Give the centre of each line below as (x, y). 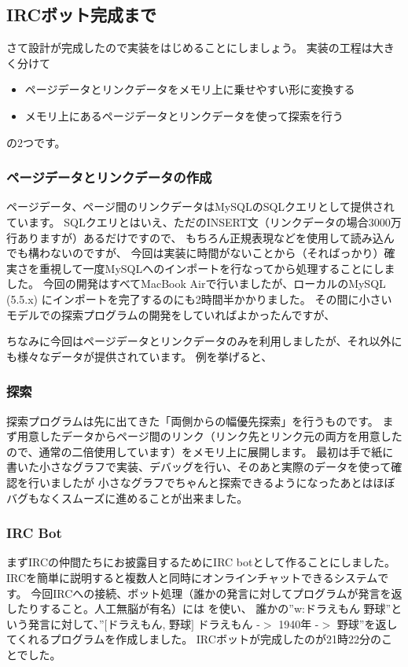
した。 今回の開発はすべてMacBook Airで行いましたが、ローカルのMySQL (196, 284)
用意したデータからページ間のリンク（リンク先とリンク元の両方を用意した (210, 436)
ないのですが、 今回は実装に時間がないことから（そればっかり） (217, 253)
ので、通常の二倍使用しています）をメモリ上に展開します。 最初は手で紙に (200, 451)
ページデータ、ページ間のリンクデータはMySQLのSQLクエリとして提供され (200, 206)
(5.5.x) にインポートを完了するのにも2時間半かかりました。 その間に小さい (199, 298)
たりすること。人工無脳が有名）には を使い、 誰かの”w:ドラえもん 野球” (204, 608)
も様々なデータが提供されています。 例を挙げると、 (140, 356)
